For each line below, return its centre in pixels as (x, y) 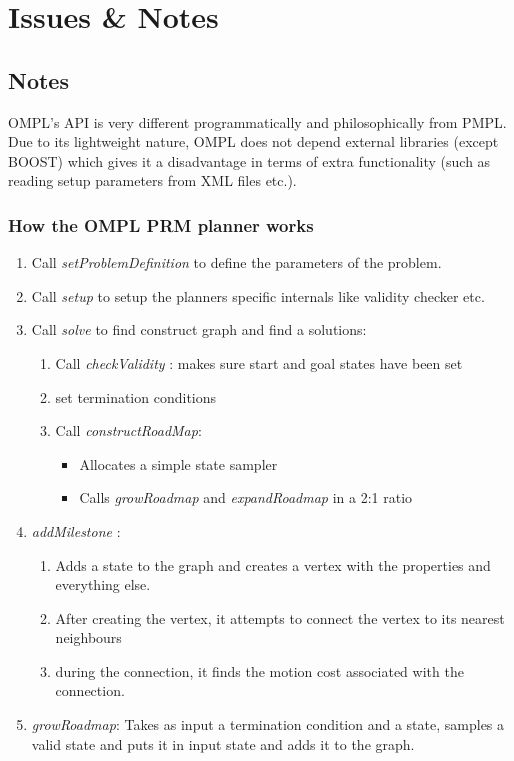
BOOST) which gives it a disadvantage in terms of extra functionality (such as (249, 160)
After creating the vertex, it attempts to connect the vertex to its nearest (280, 617)
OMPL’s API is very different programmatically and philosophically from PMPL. (257, 121)
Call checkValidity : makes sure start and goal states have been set (259, 362)
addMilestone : (76, 530)
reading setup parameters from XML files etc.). (152, 180)
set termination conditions (136, 396)
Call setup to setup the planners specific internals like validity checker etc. (258, 295)
